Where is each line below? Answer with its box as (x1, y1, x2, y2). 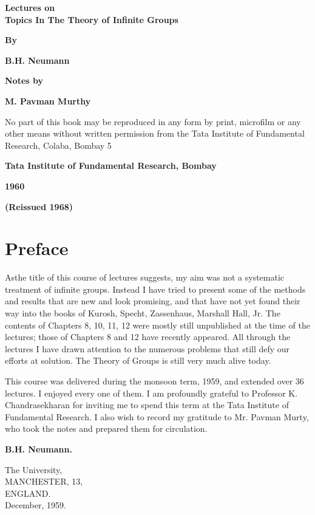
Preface (5, 236, 69, 261)
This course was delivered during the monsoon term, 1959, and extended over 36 (5, 375, 304, 387)
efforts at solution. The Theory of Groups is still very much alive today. (5, 354, 271, 367)
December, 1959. (5, 499, 66, 511)
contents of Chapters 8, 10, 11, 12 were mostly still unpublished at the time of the (5, 318, 310, 331)
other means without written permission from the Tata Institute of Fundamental (5, 127, 305, 140)
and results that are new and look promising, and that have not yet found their (5, 295, 300, 307)
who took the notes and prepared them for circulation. (5, 422, 208, 435)
